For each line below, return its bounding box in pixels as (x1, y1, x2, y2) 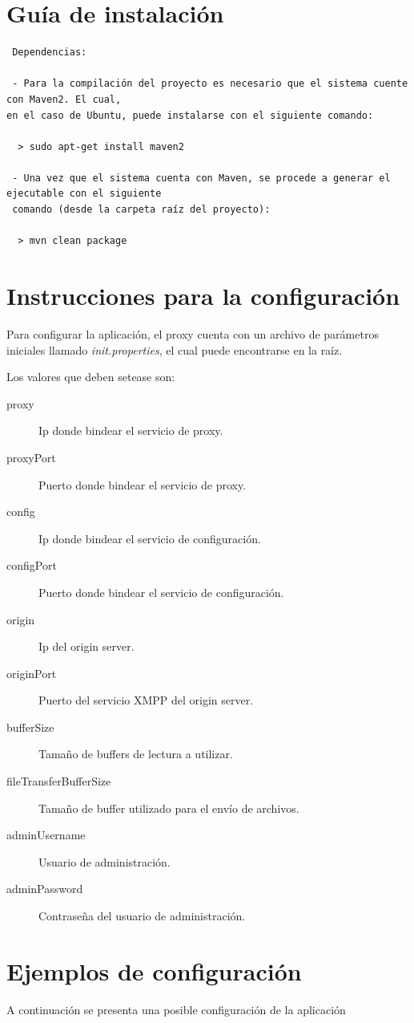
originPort (6, 664, 57, 681)
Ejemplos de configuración (6, 954, 302, 987)
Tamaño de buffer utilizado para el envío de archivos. (38, 799, 299, 816)
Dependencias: (12, 47, 87, 59)
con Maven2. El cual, (6, 93, 122, 105)
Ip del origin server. (38, 638, 135, 655)
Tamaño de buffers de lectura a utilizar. (38, 745, 233, 762)
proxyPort (6, 449, 56, 465)
